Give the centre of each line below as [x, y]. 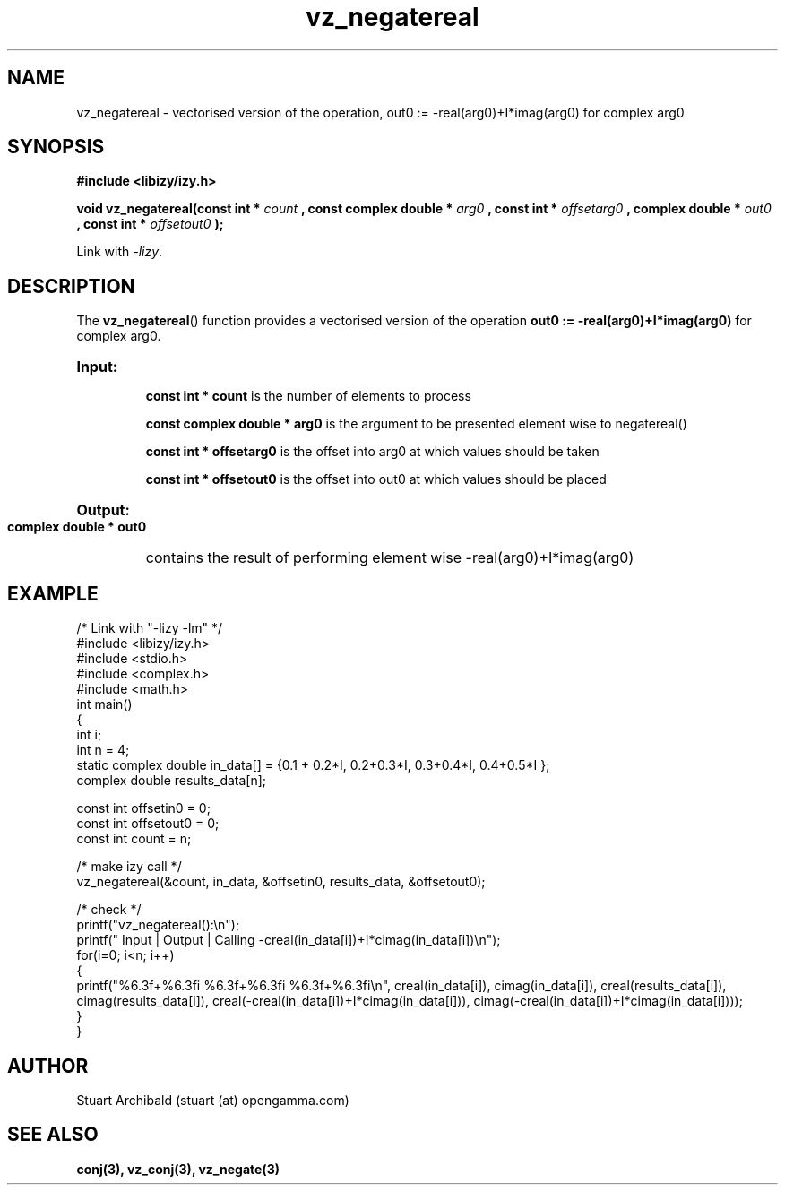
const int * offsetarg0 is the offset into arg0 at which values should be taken [372, 452]
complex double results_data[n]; [172, 781]
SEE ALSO [53, 1135]
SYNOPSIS [56, 147]
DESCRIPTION [71, 286]
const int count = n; [134, 839]
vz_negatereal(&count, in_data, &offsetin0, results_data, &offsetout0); [281, 882]
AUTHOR [48, 1066]
